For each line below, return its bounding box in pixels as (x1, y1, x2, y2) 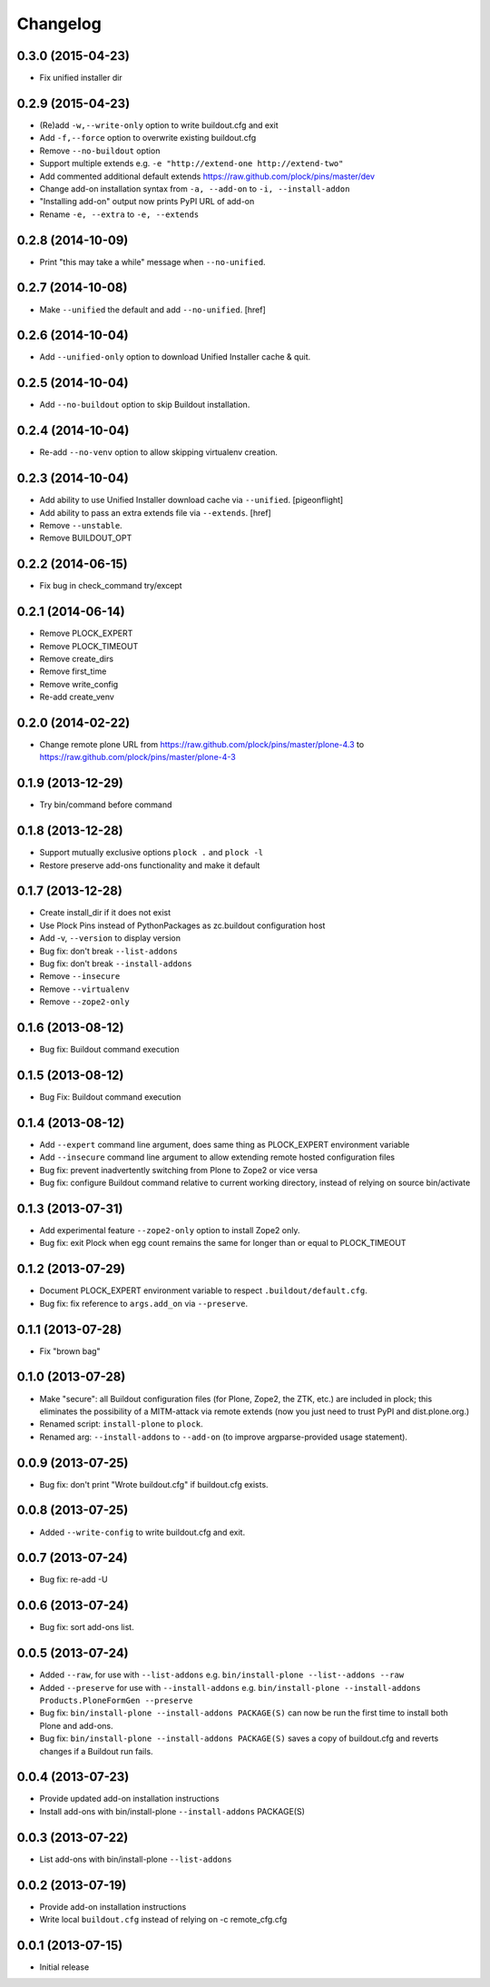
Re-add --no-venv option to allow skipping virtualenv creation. (39, 447, 279, 458)
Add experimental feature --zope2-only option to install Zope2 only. (39, 1225, 300, 1236)
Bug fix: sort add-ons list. (39, 1622, 135, 1633)
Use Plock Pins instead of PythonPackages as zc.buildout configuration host (39, 920, 326, 931)
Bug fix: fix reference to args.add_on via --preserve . (39, 1298, 249, 1309)
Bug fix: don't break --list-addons (39, 945, 179, 956)
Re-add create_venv (39, 691, 115, 703)
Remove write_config (39, 678, 119, 689)
